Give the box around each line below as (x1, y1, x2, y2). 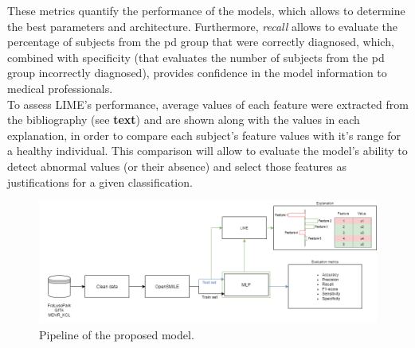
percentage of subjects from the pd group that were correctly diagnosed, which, (7, 33, 394, 50)
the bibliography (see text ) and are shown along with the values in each (7, 111, 360, 128)
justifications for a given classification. (7, 173, 193, 190)
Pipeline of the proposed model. (39, 326, 194, 342)
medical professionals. (7, 79, 113, 96)
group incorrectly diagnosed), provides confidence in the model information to (7, 64, 387, 81)
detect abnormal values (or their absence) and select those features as (7, 157, 347, 174)
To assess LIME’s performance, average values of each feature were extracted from (7, 95, 409, 112)
